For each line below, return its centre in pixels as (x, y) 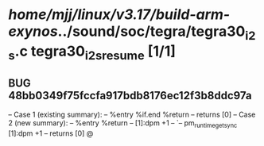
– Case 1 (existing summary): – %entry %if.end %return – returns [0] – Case (132, 115)
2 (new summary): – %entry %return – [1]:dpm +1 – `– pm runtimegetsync (123, 124)
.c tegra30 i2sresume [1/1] (95, 52)
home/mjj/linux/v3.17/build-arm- (119, 15)
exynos (33, 31)
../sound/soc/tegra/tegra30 (151, 31)
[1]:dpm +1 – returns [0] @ (51, 133)
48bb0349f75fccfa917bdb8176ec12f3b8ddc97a (130, 96)
